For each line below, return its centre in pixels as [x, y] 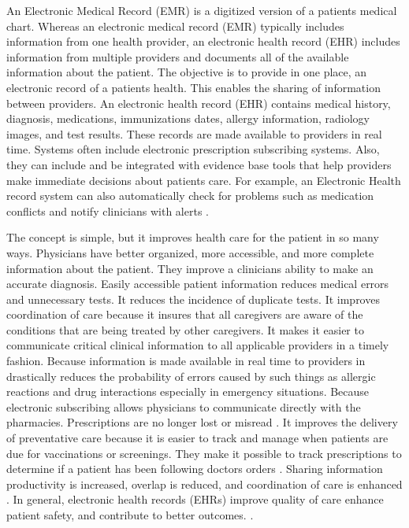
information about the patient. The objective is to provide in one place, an [187, 72]
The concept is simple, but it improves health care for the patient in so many [193, 237]
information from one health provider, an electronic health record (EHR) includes [203, 41]
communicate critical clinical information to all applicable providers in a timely [198, 345]
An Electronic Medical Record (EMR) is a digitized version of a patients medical [202, 10]
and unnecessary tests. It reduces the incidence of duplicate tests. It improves [193, 299]
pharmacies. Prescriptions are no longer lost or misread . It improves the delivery [202, 422]
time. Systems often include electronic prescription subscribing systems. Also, [193, 149]
